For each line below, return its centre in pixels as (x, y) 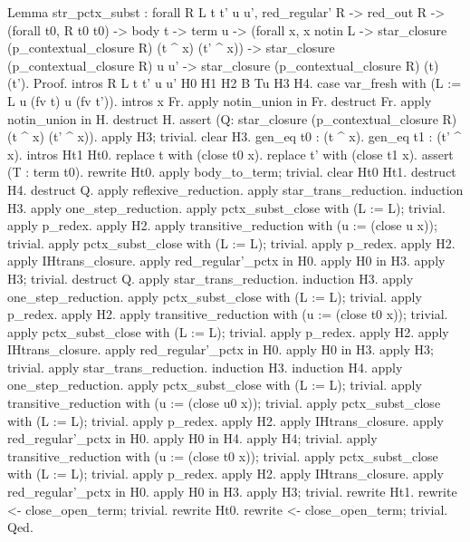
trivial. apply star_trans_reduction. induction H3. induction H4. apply (205, 367)
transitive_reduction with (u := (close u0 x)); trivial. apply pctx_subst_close (224, 403)
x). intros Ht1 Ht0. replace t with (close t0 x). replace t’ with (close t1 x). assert (230, 154)
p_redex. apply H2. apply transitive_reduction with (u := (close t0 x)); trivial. (228, 314)
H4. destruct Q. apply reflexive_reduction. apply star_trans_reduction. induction (235, 189)
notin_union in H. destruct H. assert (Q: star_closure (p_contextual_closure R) (232, 118)
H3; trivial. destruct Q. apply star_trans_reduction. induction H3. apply (211, 278)
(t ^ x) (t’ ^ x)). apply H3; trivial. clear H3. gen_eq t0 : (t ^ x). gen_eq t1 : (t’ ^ (235, 136)
